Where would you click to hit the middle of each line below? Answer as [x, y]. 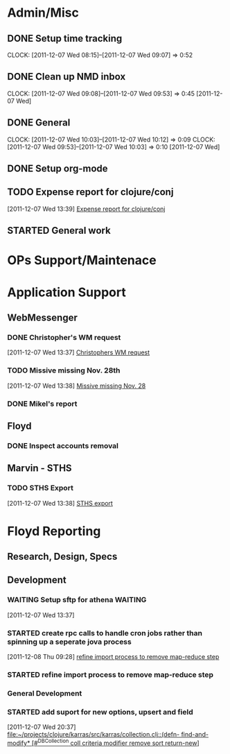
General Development [45, 693]
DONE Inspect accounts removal [63, 445]
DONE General [39, 123]
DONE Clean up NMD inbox [67, 77]
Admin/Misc [43, 13]
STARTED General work [59, 231]
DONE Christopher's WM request [64, 337]
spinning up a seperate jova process [69, 642]
